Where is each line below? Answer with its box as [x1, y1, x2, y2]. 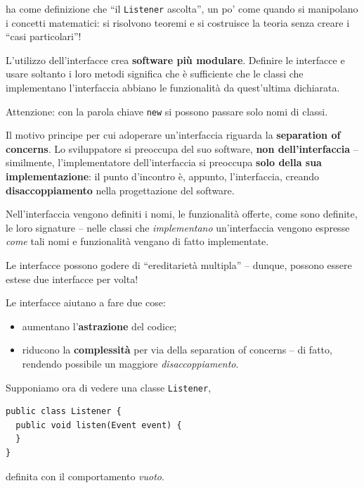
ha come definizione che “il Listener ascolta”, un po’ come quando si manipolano [6, 1, 358, 15]
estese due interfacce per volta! [6, 271, 138, 286]
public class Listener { [6, 406, 122, 417]
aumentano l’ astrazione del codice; [22, 318, 177, 333]
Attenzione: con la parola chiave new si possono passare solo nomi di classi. [6, 104, 328, 118]
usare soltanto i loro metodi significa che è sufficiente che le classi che [6, 66, 304, 81]
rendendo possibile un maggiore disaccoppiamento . [22, 356, 239, 370]
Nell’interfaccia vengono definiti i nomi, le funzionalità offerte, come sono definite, [6, 206, 358, 221]
